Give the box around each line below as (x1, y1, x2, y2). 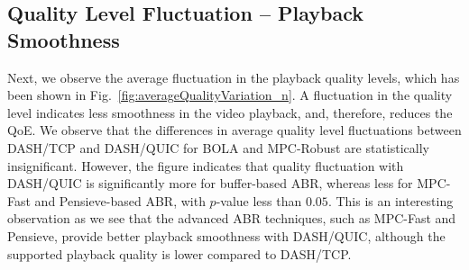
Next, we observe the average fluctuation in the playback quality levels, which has (7, 67, 460, 86)
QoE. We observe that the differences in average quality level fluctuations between (7, 121, 462, 139)
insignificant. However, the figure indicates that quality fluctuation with (7, 156, 404, 175)
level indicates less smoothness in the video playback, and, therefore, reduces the (7, 103, 453, 121)
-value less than (216, 191, 302, 210)
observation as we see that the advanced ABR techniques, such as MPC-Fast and (7, 209, 456, 228)
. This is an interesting (327, 191, 454, 210)
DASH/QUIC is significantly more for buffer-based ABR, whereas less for (7, 174, 413, 193)
